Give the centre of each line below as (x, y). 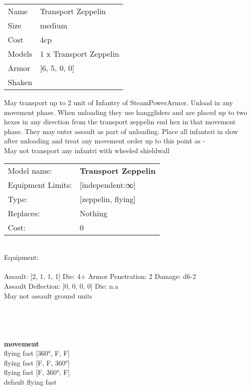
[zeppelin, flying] (108, 199)
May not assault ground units (48, 295)
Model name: (30, 170)
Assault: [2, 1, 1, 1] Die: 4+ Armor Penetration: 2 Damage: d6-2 (100, 276)
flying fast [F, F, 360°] (37, 362)
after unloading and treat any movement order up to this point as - (105, 141)
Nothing (94, 213)
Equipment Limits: (40, 184)
